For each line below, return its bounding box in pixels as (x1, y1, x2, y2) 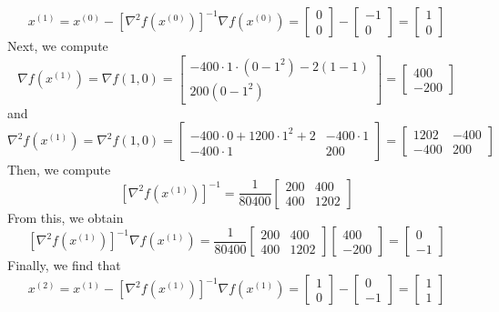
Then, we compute (7, 160, 111, 179)
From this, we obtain (7, 207, 124, 226)
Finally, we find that (7, 256, 121, 275)
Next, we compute (7, 36, 108, 55)
